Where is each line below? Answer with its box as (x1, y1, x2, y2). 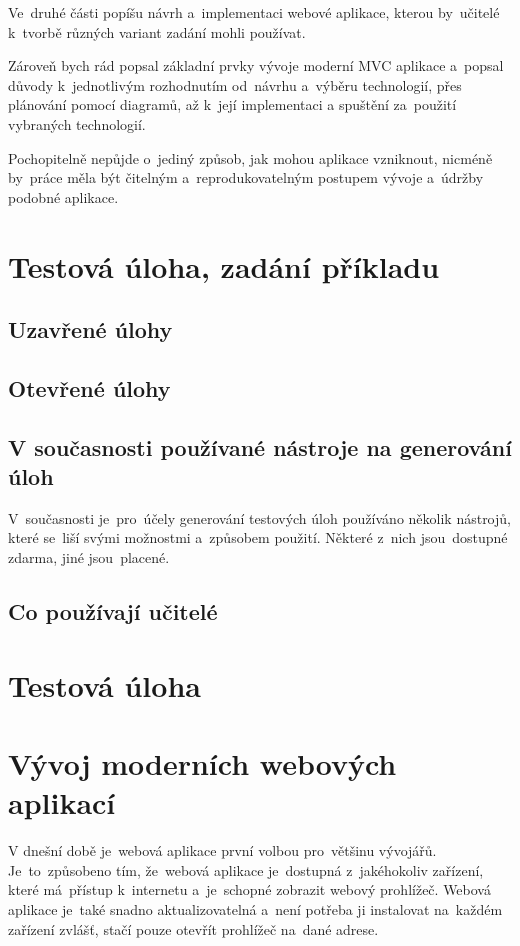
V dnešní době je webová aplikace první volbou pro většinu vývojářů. (8, 840, 437, 861)
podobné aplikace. (8, 186, 119, 207)
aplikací (8, 782, 116, 823)
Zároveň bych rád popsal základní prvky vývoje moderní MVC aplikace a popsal (8, 55, 504, 76)
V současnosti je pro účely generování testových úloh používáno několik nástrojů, (8, 507, 511, 528)
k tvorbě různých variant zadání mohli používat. (8, 21, 306, 42)
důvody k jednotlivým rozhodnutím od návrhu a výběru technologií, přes (8, 74, 462, 95)
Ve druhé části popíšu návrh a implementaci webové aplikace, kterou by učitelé (8, 2, 500, 22)
